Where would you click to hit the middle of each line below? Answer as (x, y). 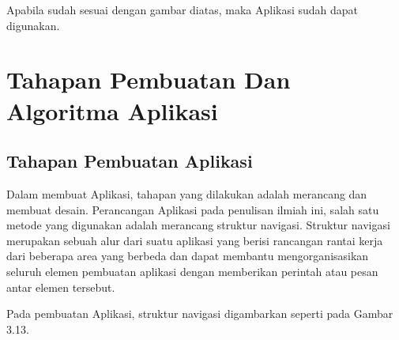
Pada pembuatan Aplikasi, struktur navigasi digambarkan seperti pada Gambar (200, 314)
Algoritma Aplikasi (112, 110)
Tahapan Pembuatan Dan (149, 79)
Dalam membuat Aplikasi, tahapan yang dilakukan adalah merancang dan (187, 193)
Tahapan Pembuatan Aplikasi (130, 161)
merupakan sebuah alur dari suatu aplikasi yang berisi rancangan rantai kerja (195, 240)
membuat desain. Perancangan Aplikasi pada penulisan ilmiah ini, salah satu (193, 209)
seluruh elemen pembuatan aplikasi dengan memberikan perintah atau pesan (192, 271)
